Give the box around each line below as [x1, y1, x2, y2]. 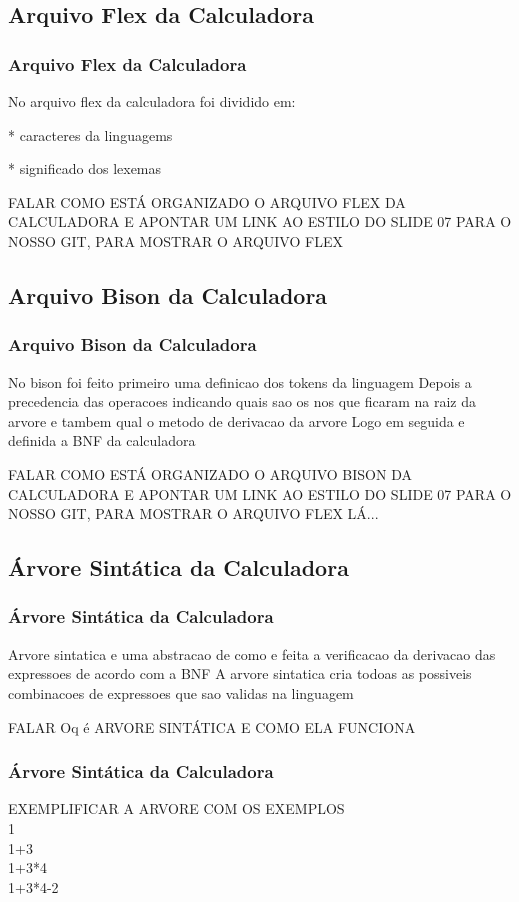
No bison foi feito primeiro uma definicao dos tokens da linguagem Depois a [8, 371, 472, 392]
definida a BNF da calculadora [8, 430, 196, 451]
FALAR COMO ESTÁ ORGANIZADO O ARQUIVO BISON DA [8, 463, 412, 484]
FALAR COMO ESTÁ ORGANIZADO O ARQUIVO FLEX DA [8, 191, 406, 212]
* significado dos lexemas [8, 158, 162, 179]
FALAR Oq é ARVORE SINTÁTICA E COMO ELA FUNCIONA [8, 716, 416, 737]
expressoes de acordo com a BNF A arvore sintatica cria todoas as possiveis [8, 663, 472, 684]
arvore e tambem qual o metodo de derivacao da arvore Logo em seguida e [8, 410, 465, 431]
